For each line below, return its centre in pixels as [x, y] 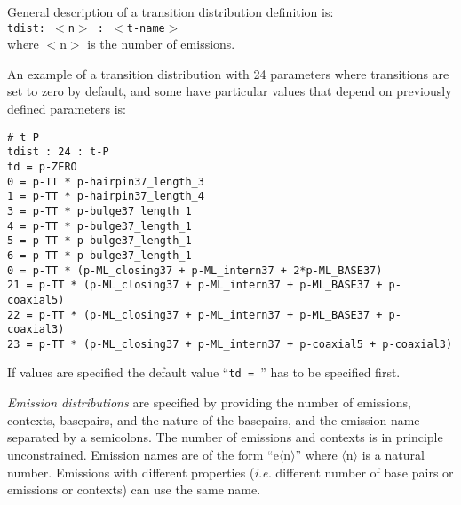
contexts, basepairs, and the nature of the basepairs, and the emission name [214, 419]
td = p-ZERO [42, 166]
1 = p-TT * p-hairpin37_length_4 [106, 197]
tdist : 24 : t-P [58, 152]
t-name [146, 28]
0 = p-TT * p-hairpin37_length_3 [106, 181]
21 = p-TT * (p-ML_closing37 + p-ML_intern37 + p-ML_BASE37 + [195, 285]
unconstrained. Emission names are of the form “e [143, 454]
